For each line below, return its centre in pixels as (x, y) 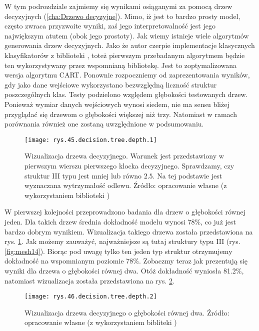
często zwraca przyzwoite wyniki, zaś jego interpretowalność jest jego (110, 26)
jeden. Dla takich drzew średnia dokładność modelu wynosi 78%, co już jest (120, 221)
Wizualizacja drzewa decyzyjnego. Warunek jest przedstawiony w (124, 156)
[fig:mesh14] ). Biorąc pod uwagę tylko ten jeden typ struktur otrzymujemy (118, 251)
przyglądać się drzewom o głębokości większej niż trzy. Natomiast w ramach (121, 114)
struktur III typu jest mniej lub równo (83, 175)
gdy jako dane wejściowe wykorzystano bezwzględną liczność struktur (111, 84)
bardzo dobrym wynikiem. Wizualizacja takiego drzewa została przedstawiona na (129, 231)
